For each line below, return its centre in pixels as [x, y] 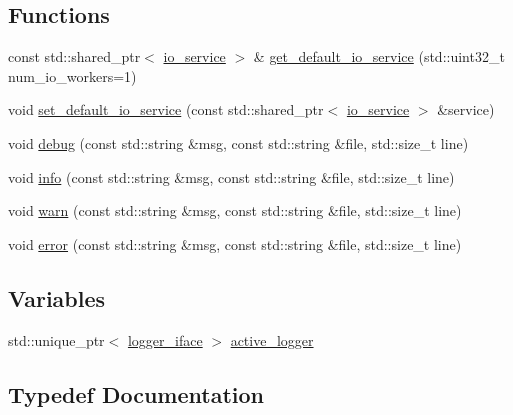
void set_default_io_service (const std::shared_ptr [166, 109]
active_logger [272, 339]
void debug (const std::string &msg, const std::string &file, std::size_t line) [238, 142]
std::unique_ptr [56, 339]
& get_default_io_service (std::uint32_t [379, 56]
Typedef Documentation [136, 393]
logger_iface [165, 339]
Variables [57, 297]
